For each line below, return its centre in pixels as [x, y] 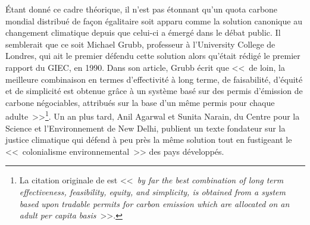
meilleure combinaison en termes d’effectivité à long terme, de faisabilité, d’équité [154, 79]
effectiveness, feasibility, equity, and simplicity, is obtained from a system [152, 191]
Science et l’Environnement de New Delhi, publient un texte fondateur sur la [145, 128]
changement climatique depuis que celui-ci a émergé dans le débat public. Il [143, 32]
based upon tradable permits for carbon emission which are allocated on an [154, 203]
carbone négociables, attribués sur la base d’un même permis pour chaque [140, 102]
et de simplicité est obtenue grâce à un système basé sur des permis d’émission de [154, 91]
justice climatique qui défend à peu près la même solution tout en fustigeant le [149, 140]
